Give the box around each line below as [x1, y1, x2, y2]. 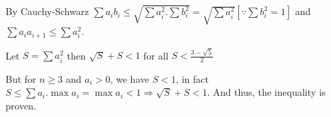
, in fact [176, 71, 209, 86]
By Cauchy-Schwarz [5, 4, 89, 18]
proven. [5, 98, 36, 112]
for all [143, 48, 169, 62]
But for [5, 71, 36, 86]
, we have [110, 71, 150, 86]
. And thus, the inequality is [207, 85, 326, 99]
